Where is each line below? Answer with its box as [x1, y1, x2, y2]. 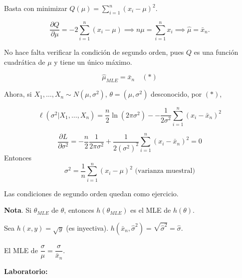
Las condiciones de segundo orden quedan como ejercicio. [4, 188, 179, 198]
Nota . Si [4, 205, 31, 215]
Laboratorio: [4, 266, 48, 276]
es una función [194, 46, 239, 57]
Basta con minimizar [4, 3, 67, 13]
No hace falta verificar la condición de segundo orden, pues [4, 46, 184, 57]
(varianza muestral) [135, 167, 195, 175]
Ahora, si [4, 89, 32, 99]
